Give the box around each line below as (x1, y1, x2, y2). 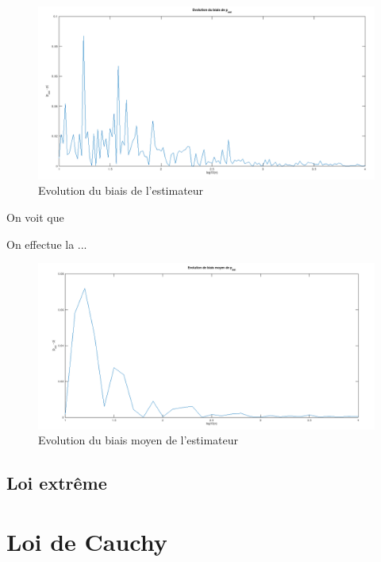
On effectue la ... (6, 235, 87, 252)
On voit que (6, 208, 64, 225)
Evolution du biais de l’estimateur (38, 182, 204, 199)
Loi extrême (6, 471, 107, 495)
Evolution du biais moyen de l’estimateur (38, 432, 239, 448)
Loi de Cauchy (6, 525, 167, 558)
